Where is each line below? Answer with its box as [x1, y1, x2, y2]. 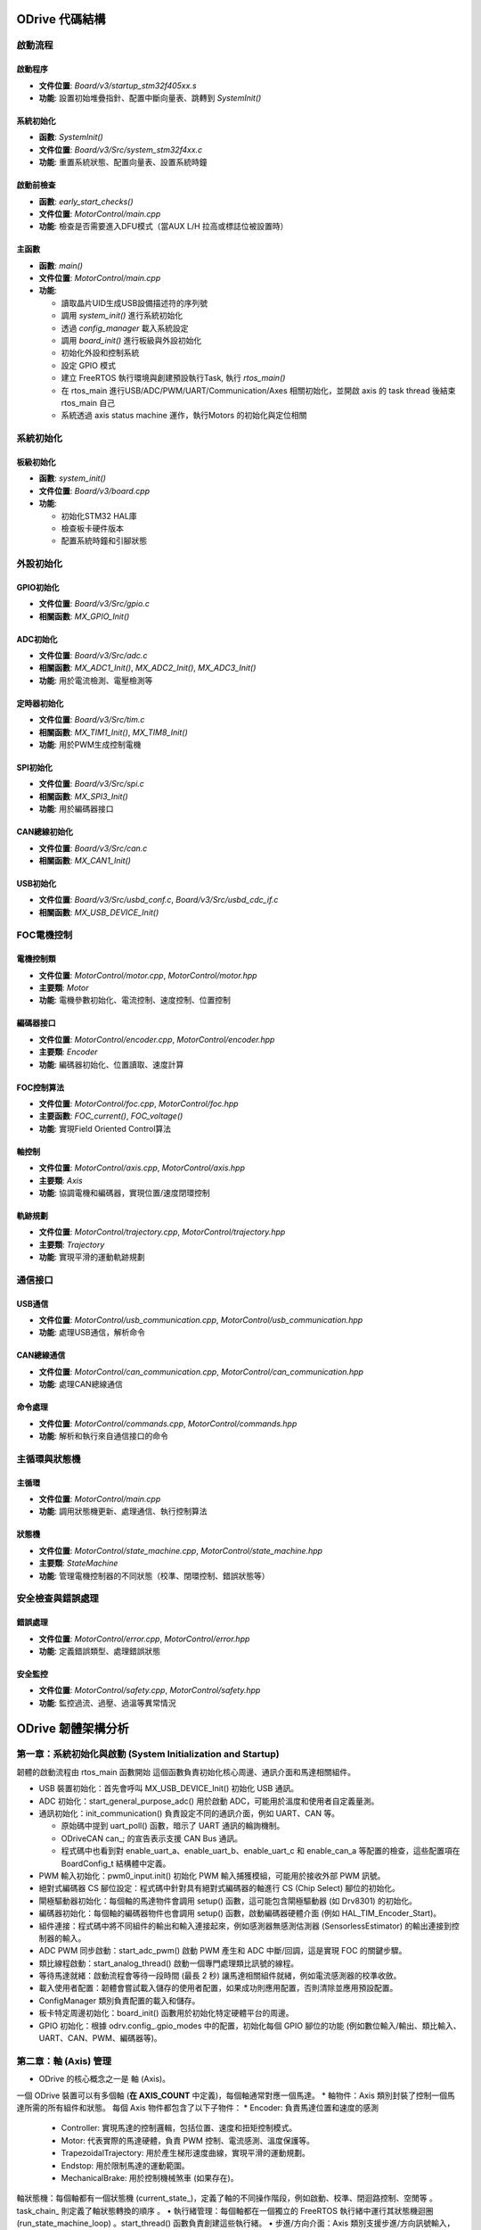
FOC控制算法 [16, 1082, 65, 1093]
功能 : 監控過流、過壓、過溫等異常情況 [38, 1697, 176, 1708]
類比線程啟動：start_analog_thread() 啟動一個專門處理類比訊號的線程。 [38, 1958, 298, 1969]
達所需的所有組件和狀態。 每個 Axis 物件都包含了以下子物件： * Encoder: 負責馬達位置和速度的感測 [16, 2102, 379, 2113]
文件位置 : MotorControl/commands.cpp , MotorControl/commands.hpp [38, 1418, 298, 1429]
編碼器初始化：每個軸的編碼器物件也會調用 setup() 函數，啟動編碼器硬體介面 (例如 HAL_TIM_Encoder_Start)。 [38, 1908, 442, 1919]
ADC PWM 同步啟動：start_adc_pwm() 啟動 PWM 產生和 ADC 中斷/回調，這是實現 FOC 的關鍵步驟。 [38, 1945, 407, 1956]
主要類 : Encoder [38, 1046, 98, 1057]
